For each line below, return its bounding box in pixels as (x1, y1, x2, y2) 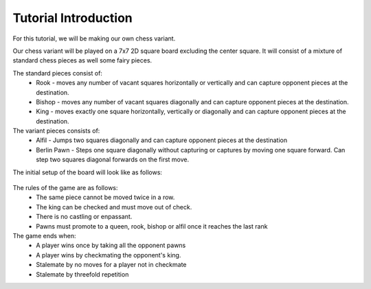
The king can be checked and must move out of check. (36, 203, 192, 211)
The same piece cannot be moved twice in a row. (36, 193, 175, 202)
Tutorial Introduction (12, 10, 133, 25)
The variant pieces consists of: (12, 127, 100, 135)
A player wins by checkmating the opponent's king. (36, 251, 181, 259)
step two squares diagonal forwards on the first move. (36, 155, 190, 164)
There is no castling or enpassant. (36, 213, 133, 221)
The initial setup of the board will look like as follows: (12, 168, 163, 176)
